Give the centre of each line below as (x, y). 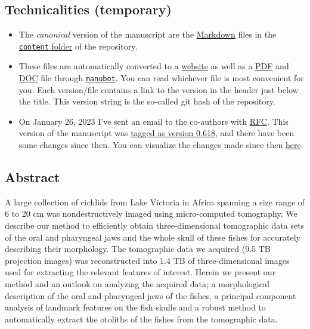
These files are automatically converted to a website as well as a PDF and (154, 66)
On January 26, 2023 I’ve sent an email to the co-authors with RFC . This (154, 121)
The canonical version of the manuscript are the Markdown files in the (148, 34)
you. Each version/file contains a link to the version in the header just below (159, 89)
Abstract (32, 177)
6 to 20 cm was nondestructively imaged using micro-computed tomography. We (151, 213)
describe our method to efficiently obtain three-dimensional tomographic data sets (155, 225)
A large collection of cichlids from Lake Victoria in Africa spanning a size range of (155, 202)
